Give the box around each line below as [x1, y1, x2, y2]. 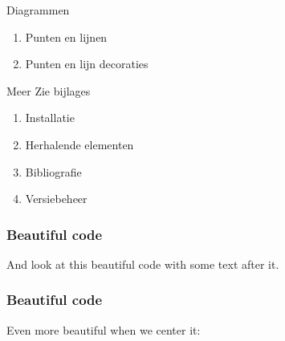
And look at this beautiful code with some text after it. [6, 255, 279, 272]
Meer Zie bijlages [6, 82, 91, 99]
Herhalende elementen [25, 136, 134, 152]
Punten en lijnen [25, 28, 108, 45]
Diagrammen [6, 2, 70, 18]
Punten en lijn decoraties [25, 55, 149, 72]
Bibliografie [25, 163, 82, 180]
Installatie [25, 109, 75, 126]
